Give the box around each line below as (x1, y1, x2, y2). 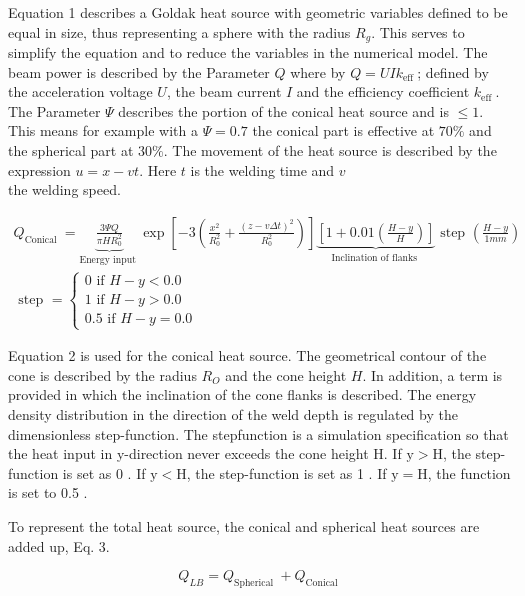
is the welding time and (190, 159, 335, 180)
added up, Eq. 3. (8, 535, 110, 556)
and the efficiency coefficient (296, 81, 470, 102)
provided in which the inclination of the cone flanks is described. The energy (8, 384, 477, 405)
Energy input (79, 254, 136, 265)
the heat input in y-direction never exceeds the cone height (8, 443, 369, 464)
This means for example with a (8, 120, 198, 141)
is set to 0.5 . (8, 482, 88, 503)
